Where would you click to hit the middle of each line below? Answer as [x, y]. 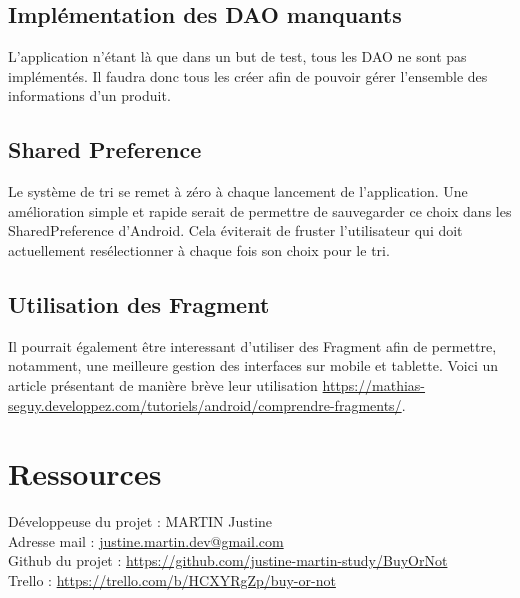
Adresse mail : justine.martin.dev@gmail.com [146, 540]
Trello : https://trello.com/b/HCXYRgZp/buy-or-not [172, 580]
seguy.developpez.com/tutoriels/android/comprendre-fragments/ [205, 404]
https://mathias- [374, 384]
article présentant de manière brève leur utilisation [163, 384]
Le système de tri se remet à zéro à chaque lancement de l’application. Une [238, 191]
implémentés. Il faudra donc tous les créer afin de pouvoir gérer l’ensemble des [248, 75]
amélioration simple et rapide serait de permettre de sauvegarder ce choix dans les [260, 210]
